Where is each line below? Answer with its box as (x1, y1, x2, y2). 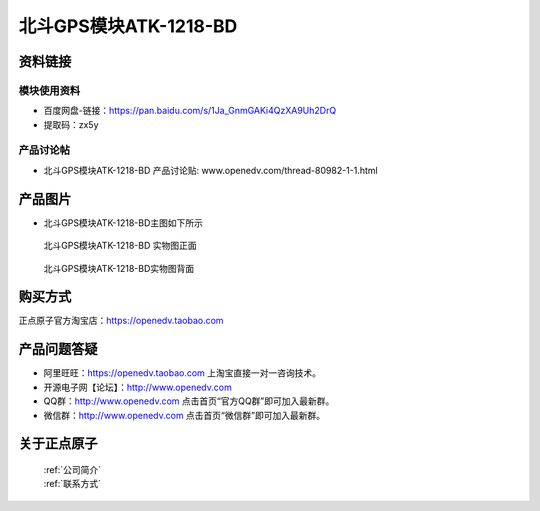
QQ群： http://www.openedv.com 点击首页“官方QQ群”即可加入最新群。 (43, 395, 335, 407)
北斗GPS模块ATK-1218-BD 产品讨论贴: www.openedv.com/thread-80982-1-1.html (43, 164, 379, 176)
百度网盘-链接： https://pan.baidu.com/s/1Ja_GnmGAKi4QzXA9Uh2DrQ (43, 105, 337, 117)
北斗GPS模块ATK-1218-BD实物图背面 (43, 262, 195, 274)
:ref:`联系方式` (43, 478, 102, 490)
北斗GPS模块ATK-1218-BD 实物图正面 (43, 240, 197, 252)
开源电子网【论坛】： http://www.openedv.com (43, 381, 232, 393)
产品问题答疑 (18, 341, 98, 358)
